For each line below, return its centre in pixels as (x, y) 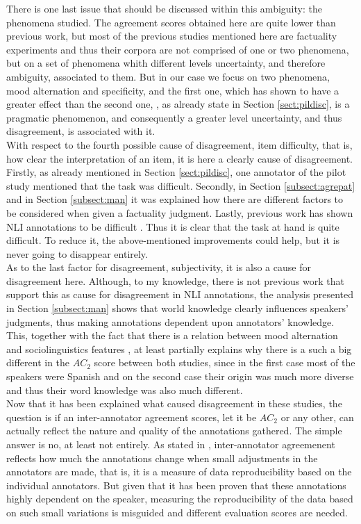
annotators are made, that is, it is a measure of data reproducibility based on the (179, 472)
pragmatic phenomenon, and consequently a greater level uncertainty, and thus (174, 117)
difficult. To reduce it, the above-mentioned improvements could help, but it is (173, 240)
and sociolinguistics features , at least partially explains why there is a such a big (179, 349)
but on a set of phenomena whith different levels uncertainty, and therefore (166, 63)
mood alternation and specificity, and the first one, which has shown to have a (173, 90)
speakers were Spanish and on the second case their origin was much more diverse (180, 376)
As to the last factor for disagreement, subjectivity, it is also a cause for (159, 267)
